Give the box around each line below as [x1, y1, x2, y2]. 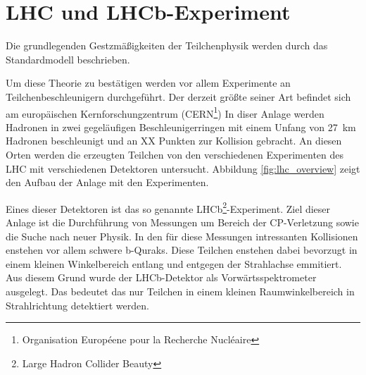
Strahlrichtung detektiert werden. [6, 297, 149, 312]
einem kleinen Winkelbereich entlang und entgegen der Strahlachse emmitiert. [6, 256, 342, 271]
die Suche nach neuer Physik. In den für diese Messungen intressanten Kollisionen [6, 228, 358, 243]
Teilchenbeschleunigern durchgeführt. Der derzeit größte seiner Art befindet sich [6, 89, 351, 104]
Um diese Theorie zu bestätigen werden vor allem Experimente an [6, 75, 291, 90]
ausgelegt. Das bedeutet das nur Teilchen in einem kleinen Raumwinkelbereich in [6, 283, 355, 298]
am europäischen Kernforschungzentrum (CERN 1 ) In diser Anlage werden [6, 104, 324, 121]
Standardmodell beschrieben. [6, 51, 130, 66]
